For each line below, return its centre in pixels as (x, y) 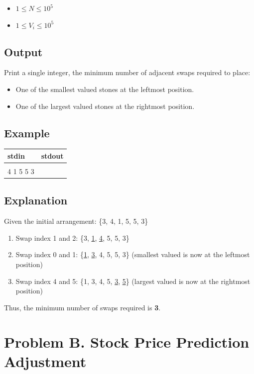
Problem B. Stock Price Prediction (127, 341)
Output (23, 51)
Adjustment (45, 361)
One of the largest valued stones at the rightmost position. (105, 106)
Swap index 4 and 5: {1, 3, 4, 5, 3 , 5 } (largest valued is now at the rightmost (133, 281)
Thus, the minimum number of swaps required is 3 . (82, 307)
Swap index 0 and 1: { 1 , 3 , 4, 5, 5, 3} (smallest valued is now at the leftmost (133, 254)
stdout (52, 155)
